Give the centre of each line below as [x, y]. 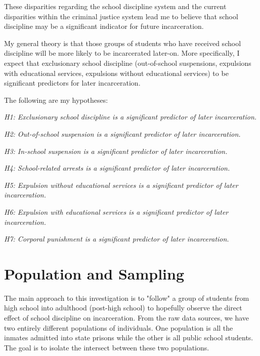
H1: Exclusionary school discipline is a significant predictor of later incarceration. [131, 117]
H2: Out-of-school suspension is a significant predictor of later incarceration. [122, 133]
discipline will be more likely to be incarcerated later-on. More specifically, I [122, 53]
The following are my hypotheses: [56, 100]
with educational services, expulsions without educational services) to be [116, 73]
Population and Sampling [94, 273]
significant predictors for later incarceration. [72, 83]
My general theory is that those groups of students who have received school [123, 43]
